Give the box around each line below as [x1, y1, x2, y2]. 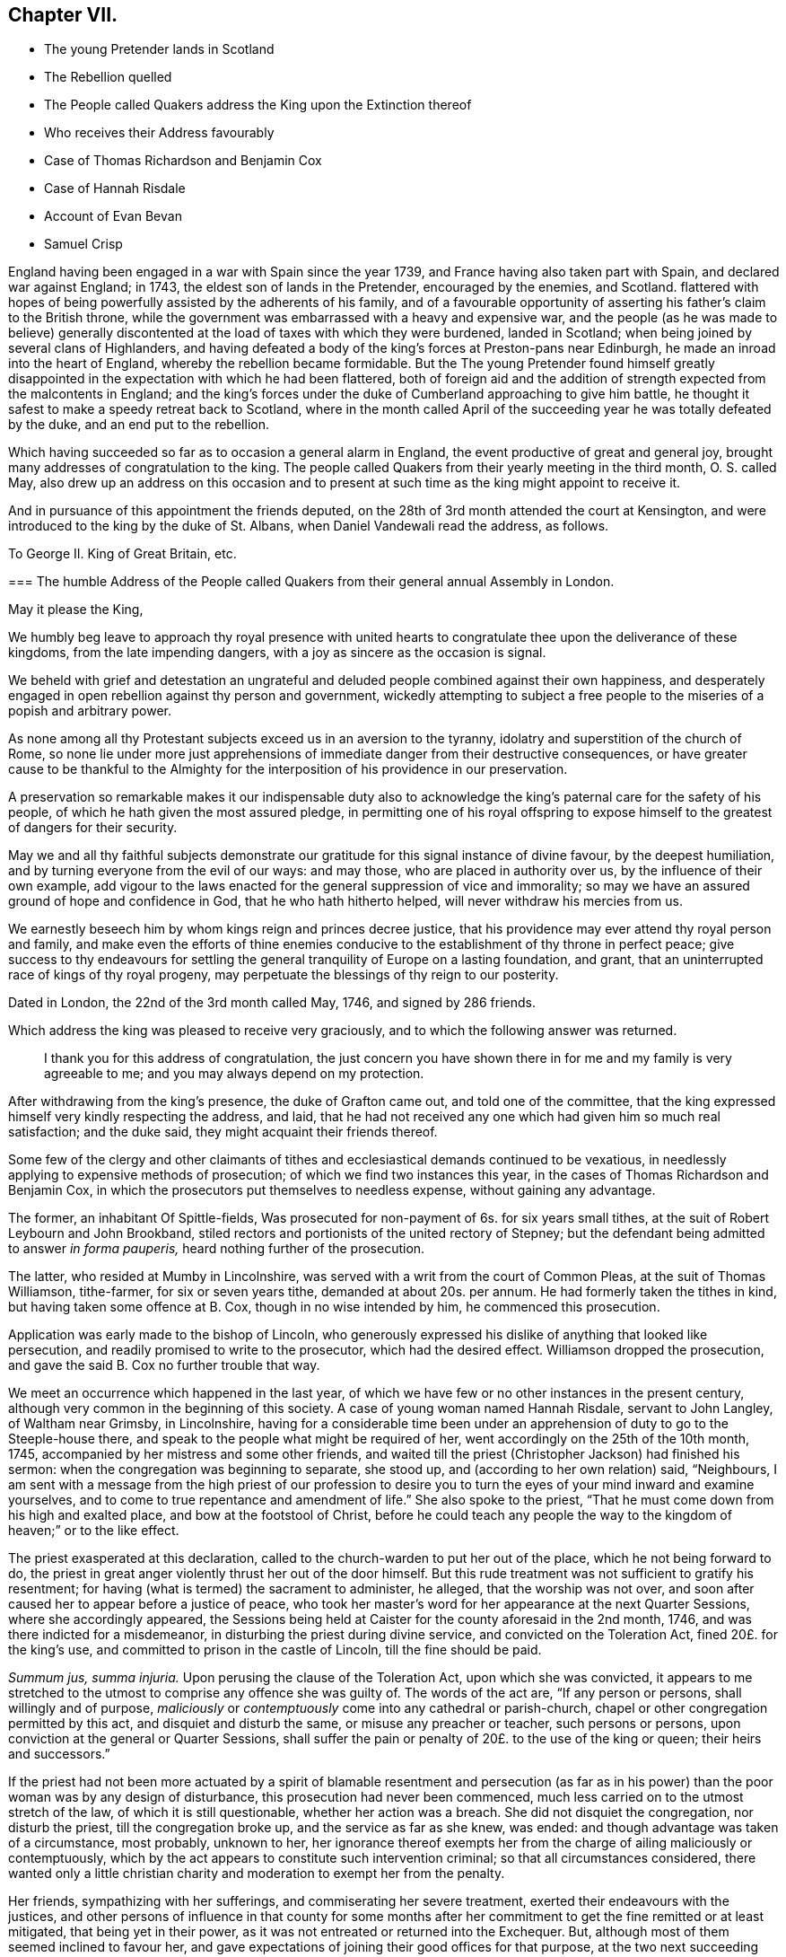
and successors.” [8, 1746, 110, 1762]
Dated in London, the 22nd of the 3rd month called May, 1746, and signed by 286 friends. [8, 995, 536, 1011]
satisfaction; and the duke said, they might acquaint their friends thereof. [8, 1124, 438, 1140]
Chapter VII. [8, 4, 118, 26]
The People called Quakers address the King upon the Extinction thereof [44, 97, 472, 113]
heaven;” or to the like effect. [8, 1523, 179, 1539]
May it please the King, [8, 601, 144, 618]
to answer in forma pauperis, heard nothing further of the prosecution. [8, 1241, 425, 1257]
